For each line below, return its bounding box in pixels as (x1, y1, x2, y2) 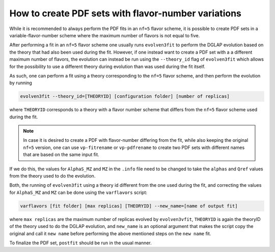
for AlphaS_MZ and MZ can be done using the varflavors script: (9, 189, 148, 195)
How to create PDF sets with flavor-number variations (9, 8, 242, 19)
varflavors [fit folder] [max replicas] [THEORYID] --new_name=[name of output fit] (20, 203, 238, 209)
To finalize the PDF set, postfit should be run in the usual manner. (9, 240, 152, 246)
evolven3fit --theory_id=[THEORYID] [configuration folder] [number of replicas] (20, 93, 230, 99)
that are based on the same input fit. (23, 152, 99, 158)
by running (9, 80, 33, 86)
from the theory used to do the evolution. (9, 172, 96, 179)
